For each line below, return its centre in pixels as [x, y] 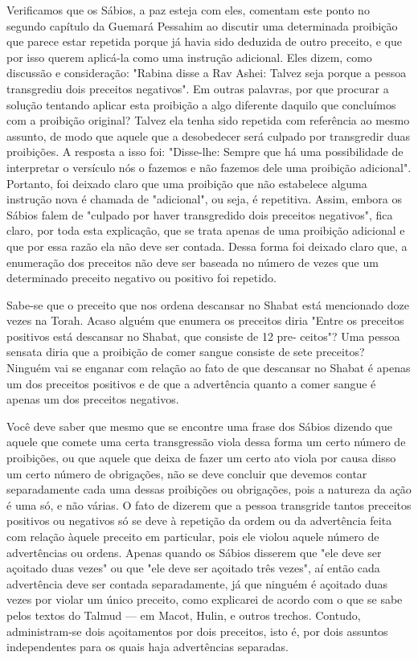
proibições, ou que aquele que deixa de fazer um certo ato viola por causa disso [201, 458]
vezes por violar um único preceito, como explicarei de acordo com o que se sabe [205, 599]
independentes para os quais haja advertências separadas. [148, 647]
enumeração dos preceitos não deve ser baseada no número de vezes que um [193, 262]
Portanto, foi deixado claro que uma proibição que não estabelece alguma [187, 183]
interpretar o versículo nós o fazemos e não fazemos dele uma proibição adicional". [209, 167]
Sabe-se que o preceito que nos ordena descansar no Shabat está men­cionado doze [208, 304]
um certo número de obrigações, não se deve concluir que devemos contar [187, 473]
